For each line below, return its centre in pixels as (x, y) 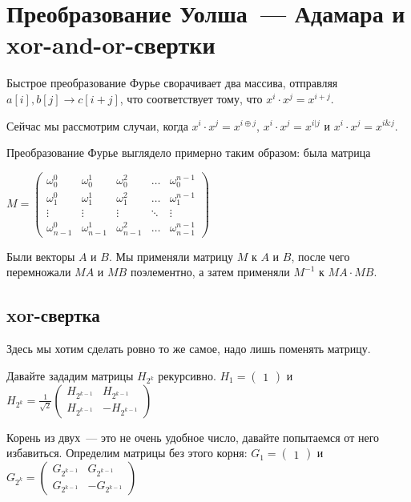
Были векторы (41, 256)
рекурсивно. (187, 375)
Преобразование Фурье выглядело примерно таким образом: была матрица (189, 153)
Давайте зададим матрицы (70, 375)
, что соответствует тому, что (191, 98)
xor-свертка (53, 315)
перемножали (39, 272)
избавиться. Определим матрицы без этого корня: (127, 453)
